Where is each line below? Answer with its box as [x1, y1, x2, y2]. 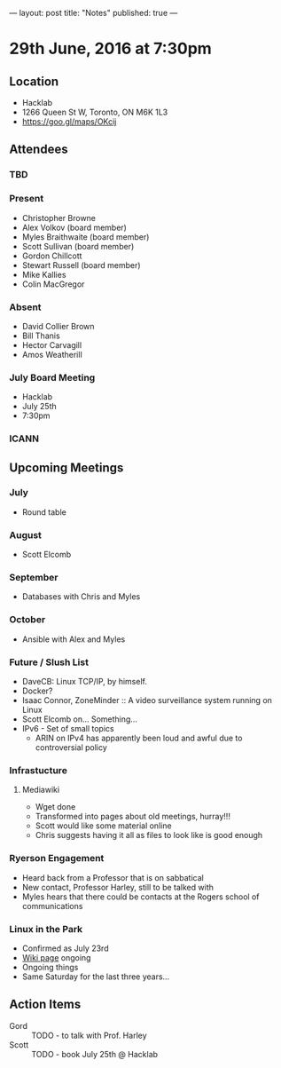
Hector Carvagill [21, 339, 82, 350]
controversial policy [35, 742, 108, 753]
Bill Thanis [21, 330, 60, 341]
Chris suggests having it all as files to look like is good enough [35, 830, 263, 841]
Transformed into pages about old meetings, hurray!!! [35, 811, 230, 822]
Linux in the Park [9, 922, 83, 935]
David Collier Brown [21, 320, 95, 331]
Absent [9, 301, 42, 313]
